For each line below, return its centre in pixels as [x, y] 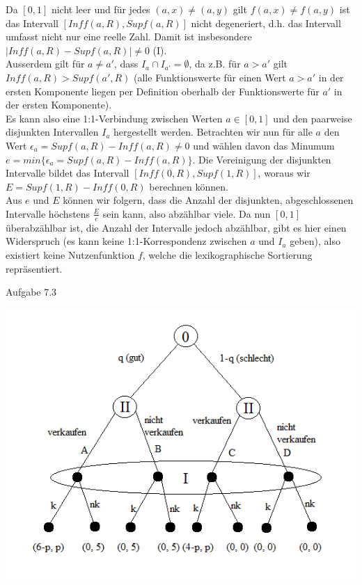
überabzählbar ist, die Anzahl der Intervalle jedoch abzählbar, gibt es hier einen [176, 227]
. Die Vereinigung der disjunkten [262, 159]
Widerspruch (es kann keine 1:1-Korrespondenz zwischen [126, 241]
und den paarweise [313, 118]
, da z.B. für [215, 64]
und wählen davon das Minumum [264, 145]
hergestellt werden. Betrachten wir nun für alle [213, 132]
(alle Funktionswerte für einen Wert [210, 77]
